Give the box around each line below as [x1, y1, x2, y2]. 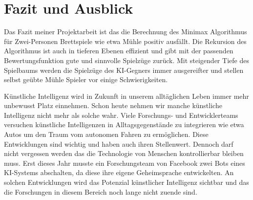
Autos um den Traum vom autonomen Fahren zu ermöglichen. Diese [4, 129, 209, 139]
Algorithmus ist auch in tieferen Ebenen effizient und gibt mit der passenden [4, 45, 233, 56]
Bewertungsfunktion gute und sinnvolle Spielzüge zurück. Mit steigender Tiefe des [4, 55, 249, 65]
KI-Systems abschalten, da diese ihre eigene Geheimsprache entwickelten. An [4, 167, 234, 178]
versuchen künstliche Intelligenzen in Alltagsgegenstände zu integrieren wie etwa [4, 119, 244, 130]
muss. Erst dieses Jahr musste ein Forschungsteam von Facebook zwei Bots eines [4, 157, 245, 168]
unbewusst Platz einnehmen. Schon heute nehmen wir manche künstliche [4, 100, 222, 111]
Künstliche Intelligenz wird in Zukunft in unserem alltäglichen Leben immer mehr [4, 90, 249, 101]
